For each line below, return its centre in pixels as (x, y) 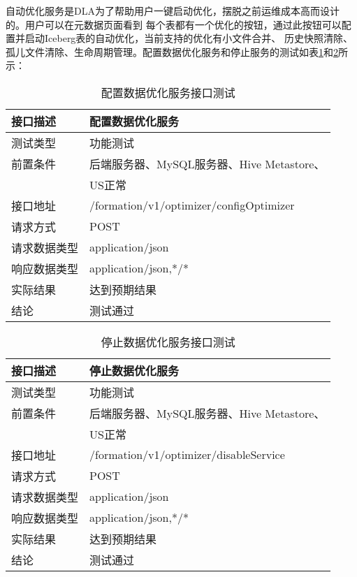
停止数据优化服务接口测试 (168, 342)
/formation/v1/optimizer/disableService (187, 455)
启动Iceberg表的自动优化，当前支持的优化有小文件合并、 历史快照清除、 (189, 38)
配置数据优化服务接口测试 (168, 92)
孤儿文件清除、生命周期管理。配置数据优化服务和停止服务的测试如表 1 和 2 (172, 51)
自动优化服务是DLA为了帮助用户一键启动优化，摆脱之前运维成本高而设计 (173, 10)
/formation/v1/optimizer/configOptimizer (192, 205)
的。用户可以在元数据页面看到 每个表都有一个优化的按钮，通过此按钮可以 (174, 24)
